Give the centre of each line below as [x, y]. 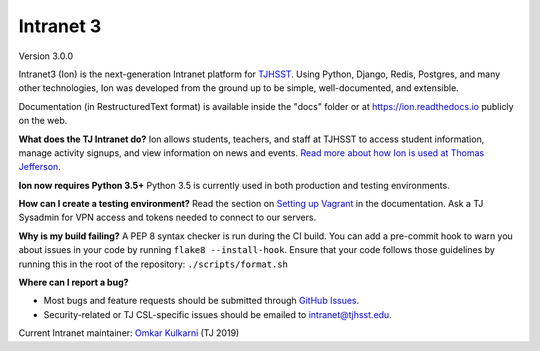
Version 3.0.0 [46, 56]
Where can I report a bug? [73, 282]
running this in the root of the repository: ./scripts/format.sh [153, 264]
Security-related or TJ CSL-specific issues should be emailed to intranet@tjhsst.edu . [217, 314]
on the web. [43, 121]
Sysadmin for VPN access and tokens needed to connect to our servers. [167, 217]
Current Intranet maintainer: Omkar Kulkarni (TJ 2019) [129, 333]
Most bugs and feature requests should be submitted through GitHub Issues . [201, 301]
